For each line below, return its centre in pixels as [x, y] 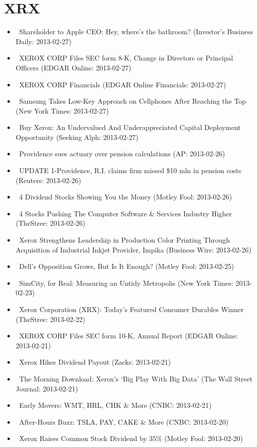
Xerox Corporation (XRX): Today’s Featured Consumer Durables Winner [131, 309]
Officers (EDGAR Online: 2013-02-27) [73, 67]
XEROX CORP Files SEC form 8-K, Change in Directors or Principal [126, 58]
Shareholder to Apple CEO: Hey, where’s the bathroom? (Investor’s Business [136, 32]
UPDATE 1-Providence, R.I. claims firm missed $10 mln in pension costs [130, 170]
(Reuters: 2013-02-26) [48, 180]
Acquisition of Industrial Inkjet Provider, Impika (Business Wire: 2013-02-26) [133, 249]
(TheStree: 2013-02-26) [50, 223]
